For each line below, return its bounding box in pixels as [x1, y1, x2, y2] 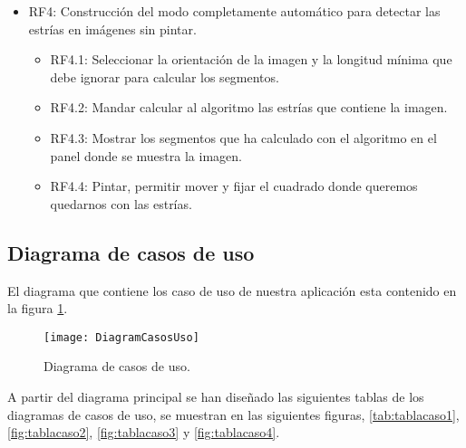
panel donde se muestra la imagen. [50, 146, 242, 165]
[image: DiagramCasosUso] [44, 330, 199, 344]
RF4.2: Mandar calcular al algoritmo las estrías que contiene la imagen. [50, 98, 448, 117]
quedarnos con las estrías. [50, 194, 192, 213]
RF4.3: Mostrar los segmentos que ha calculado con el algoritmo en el [50, 128, 437, 147]
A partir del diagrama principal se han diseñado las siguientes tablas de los [7, 386, 424, 405]
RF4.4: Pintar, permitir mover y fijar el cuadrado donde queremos [50, 176, 418, 195]
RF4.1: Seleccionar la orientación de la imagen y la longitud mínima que [50, 50, 452, 69]
